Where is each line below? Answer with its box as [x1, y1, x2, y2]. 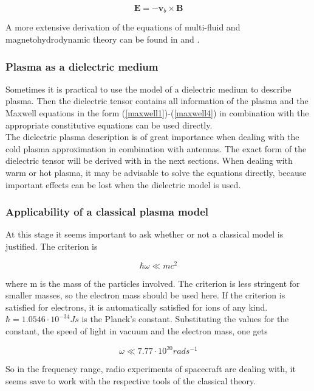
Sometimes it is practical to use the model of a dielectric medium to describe [5, 82, 292, 95]
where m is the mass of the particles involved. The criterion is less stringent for [5, 277, 300, 289]
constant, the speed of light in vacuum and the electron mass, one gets [5, 325, 268, 337]
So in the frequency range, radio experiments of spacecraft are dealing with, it [5, 362, 296, 375]
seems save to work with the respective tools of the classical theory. [5, 374, 256, 387]
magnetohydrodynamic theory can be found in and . [5, 33, 200, 46]
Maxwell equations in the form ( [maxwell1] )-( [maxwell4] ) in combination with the [5, 107, 309, 119]
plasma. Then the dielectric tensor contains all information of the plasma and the [5, 94, 309, 107]
